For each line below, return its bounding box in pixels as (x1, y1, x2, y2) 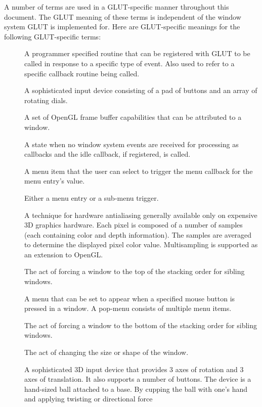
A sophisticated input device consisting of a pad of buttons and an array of (24, 85, 257, 96)
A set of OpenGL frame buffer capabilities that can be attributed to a (24, 112, 242, 122)
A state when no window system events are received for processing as (24, 139, 239, 149)
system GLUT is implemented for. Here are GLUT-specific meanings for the (4, 21, 240, 32)
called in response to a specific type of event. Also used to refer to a (24, 58, 235, 68)
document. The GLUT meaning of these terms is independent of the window (4, 11, 241, 22)
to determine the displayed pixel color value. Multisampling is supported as (24, 239, 258, 250)
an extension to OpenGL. (24, 249, 103, 259)
